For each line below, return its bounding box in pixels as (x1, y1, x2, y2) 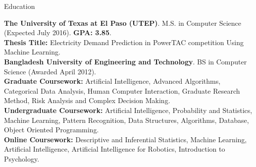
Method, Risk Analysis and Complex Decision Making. (4, 95, 170, 106)
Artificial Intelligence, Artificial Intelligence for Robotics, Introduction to (4, 144, 225, 154)
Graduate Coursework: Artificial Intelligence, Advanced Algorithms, (4, 76, 221, 86)
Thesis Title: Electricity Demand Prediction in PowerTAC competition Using (4, 37, 244, 47)
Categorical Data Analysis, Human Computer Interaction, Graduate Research (4, 85, 240, 96)
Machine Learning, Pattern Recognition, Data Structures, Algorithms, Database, (4, 114, 249, 125)
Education (4, 1, 35, 11)
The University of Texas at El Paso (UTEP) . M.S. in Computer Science (4, 17, 241, 28)
